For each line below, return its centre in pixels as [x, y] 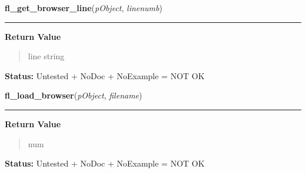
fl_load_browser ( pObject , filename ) [74, 95]
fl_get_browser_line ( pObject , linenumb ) [84, 8]
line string [46, 56]
